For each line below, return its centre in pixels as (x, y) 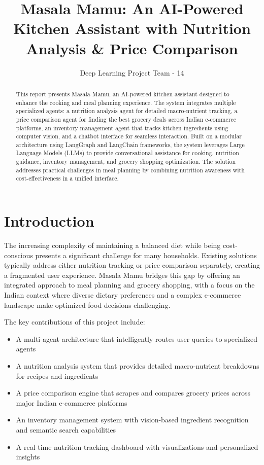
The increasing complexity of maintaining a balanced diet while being (112, 245)
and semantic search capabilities (66, 429)
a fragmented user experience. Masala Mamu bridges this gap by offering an (122, 275)
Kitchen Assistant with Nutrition (132, 28)
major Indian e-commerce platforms (72, 402)
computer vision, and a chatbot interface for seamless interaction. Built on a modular (129, 136)
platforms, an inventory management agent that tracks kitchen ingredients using (122, 128)
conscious (19, 255)
